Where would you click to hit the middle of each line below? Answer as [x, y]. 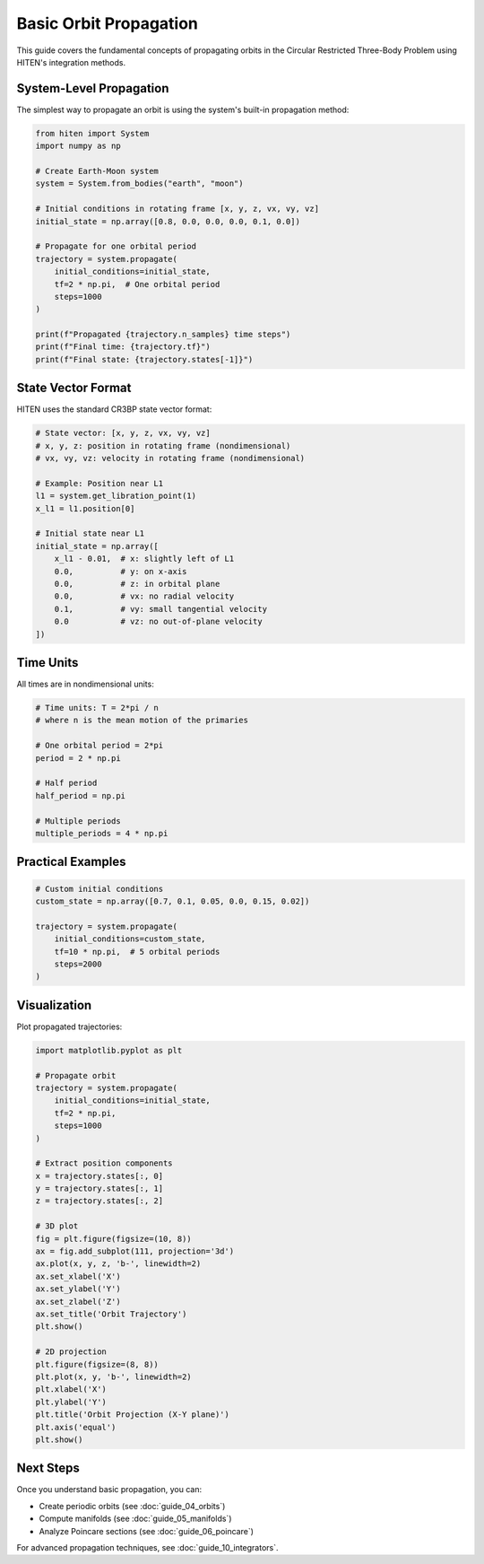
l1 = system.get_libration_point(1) [116, 496]
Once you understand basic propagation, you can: [109, 1490]
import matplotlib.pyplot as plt [109, 1050]
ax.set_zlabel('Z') [78, 1302]
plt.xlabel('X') [71, 1389]
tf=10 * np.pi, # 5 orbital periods [137, 952]
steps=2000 [78, 964]
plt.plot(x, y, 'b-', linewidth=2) [113, 1376]
